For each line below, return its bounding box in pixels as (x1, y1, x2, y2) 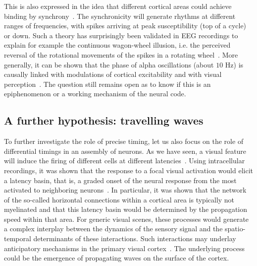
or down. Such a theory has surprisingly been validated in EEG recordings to (4, 30, 238, 40)
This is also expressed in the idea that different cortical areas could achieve (4, 1, 232, 11)
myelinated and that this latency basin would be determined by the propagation (4, 204, 248, 214)
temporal (4, 233, 31, 244)
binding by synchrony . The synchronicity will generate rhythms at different (4, 10, 236, 21)
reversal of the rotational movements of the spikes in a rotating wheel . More (4, 49, 238, 60)
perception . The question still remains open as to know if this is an (4, 78, 211, 89)
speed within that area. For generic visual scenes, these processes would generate (4, 213, 249, 224)
